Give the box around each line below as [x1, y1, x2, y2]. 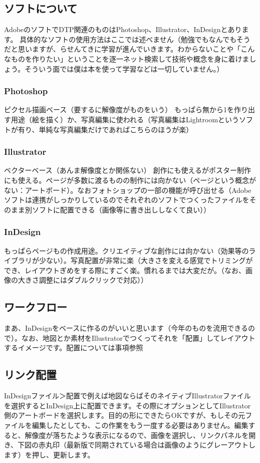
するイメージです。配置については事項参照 [4, 342, 143, 353]
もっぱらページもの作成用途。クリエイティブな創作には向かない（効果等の [4, 245, 249, 256]
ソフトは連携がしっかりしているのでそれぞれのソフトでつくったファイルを [4, 194, 249, 205]
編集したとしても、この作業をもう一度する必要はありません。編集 [32, 419, 248, 430]
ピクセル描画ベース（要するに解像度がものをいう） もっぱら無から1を [4, 104, 234, 115]
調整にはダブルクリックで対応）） [39, 275, 148, 285]
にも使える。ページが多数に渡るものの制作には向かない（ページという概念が [4, 174, 256, 185]
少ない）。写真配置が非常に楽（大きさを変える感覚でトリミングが [39, 255, 253, 266]
